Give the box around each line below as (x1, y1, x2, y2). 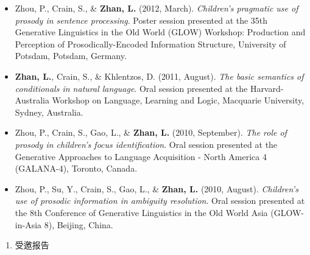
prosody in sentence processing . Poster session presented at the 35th (15, 13, 268, 26)
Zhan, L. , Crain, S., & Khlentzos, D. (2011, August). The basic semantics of (15, 69, 304, 82)
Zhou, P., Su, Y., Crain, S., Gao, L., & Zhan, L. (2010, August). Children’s (15, 182, 298, 195)
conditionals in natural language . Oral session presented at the (15, 82, 248, 94)
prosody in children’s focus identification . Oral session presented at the (15, 138, 278, 150)
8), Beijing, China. (44, 218, 113, 231)
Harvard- (250, 82, 284, 94)
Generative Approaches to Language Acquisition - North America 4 (15, 150, 267, 162)
